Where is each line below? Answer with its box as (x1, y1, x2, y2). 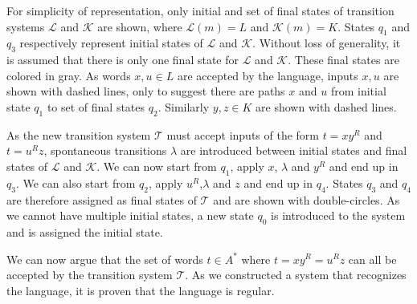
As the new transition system (6, 126, 151, 143)
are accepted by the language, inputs (177, 67, 358, 83)
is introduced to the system (271, 207, 406, 224)
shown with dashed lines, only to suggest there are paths (6, 83, 285, 99)
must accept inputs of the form (166, 126, 320, 143)
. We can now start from (96, 157, 217, 174)
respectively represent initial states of (19, 34, 203, 51)
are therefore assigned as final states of (6, 191, 197, 208)
